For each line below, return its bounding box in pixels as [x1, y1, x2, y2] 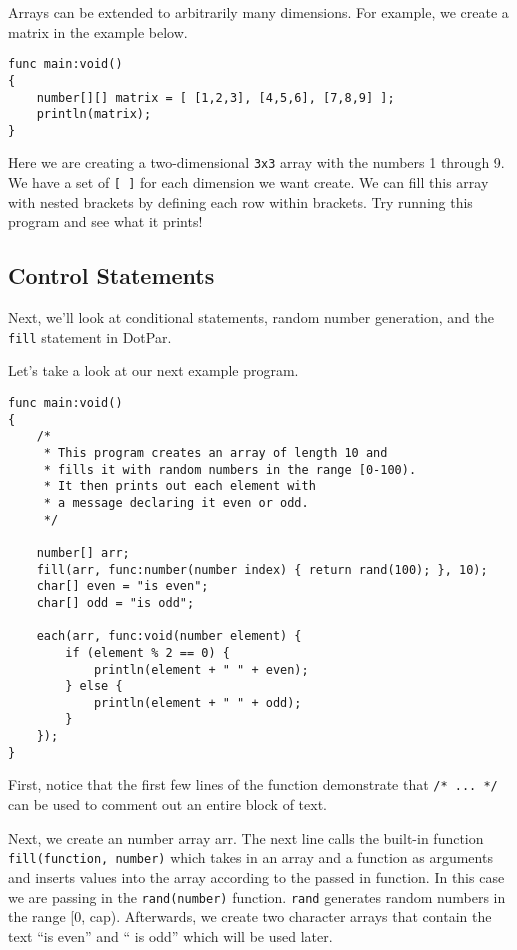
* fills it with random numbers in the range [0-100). [43, 462, 417, 477]
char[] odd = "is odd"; [36, 595, 195, 610]
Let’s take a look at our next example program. [8, 360, 299, 381]
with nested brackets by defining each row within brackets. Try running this [8, 191, 473, 212]
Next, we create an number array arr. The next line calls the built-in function [8, 827, 484, 848]
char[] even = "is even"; [36, 579, 209, 594]
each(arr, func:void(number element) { [36, 629, 302, 644]
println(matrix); [36, 107, 152, 122]
